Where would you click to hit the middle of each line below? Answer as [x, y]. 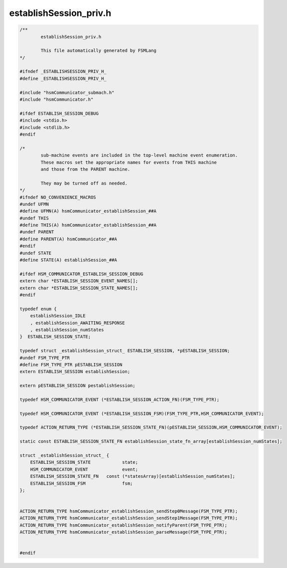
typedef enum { [38, 309]
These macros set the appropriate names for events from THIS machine [129, 162]
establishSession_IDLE [58, 316]
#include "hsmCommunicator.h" [57, 99]
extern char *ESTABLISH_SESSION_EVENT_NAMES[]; [79, 281]
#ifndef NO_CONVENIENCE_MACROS [58, 197]
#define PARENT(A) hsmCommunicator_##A [68, 239]
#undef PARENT [37, 232]
